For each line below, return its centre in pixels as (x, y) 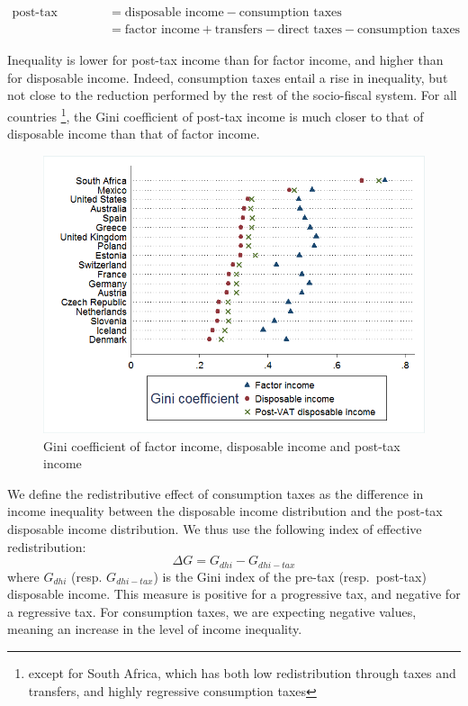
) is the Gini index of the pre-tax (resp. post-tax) (290, 576)
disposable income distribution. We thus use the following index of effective (215, 529)
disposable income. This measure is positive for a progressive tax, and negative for (234, 594)
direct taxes (310, 30)
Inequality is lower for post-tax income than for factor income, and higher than (225, 60)
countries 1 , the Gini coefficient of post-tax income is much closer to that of (216, 114)
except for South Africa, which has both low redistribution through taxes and (242, 673)
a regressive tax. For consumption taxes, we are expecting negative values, (212, 611)
